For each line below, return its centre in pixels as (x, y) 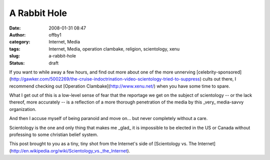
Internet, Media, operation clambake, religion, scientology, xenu (114, 49)
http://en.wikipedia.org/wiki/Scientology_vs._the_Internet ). (70, 150)
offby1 (55, 34)
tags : (15, 49)
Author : (17, 34)
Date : (15, 28)
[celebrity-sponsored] (219, 72)
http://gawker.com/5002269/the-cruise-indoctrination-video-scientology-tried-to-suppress (105, 79)
